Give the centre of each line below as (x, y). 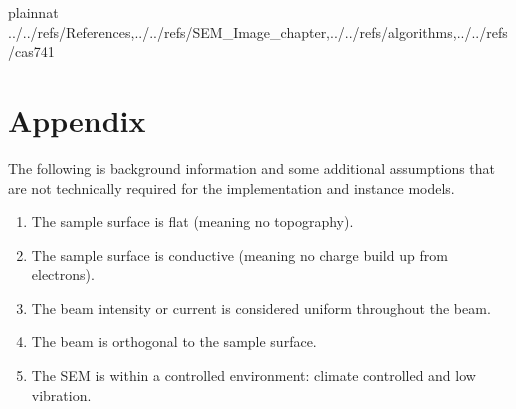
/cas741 (31, 51)
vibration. (61, 394)
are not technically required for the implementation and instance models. (231, 187)
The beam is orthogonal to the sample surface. (174, 341)
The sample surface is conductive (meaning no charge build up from (239, 254)
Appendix (77, 119)
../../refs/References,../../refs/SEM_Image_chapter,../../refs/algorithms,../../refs (258, 31)
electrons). (63, 274)
